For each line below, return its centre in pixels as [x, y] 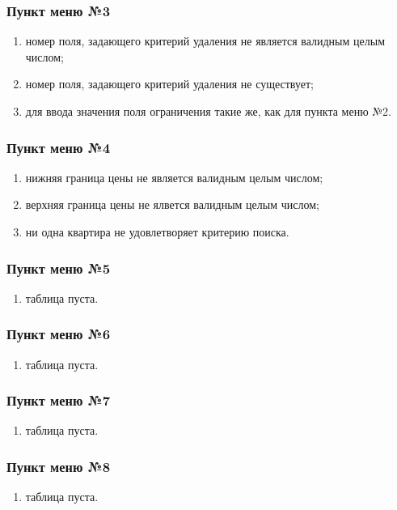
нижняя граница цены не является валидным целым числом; [174, 177]
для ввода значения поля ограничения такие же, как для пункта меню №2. [208, 111]
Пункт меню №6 [59, 334]
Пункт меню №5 [59, 268]
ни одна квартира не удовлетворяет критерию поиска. [157, 232]
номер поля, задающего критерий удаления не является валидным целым [205, 41]
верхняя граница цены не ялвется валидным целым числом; [172, 204]
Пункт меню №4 [59, 147]
